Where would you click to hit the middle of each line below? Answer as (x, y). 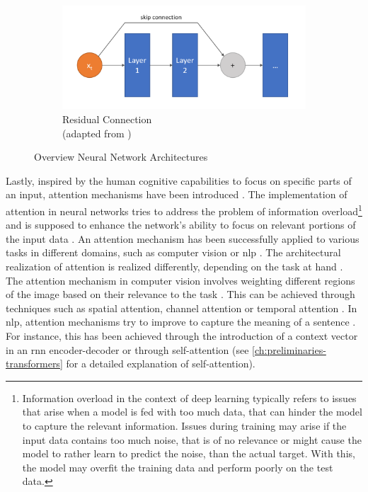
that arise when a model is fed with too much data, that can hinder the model (192, 412)
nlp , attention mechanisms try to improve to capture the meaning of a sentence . (181, 322)
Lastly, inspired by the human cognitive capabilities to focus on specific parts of (179, 180)
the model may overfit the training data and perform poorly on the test (178, 467)
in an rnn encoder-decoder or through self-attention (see (127, 349)
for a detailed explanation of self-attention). (161, 364)
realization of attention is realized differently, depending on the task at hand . (174, 267)
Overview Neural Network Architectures (121, 157)
